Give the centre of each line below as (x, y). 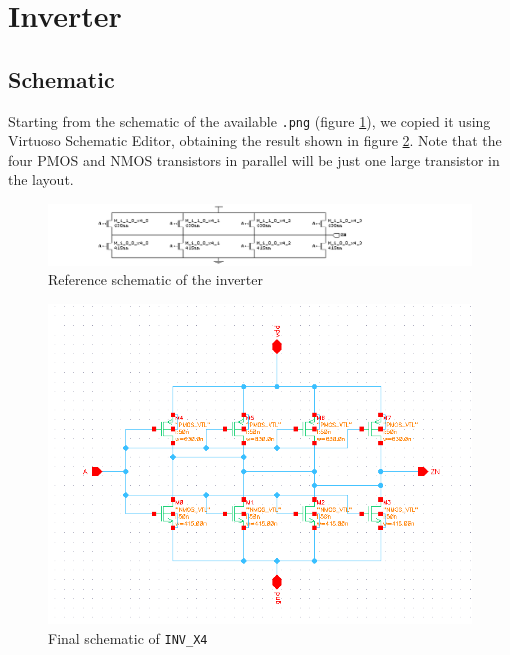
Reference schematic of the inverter (156, 279)
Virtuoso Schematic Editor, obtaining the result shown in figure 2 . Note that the (255, 140)
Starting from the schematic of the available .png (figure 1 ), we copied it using (249, 120)
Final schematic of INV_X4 (128, 638)
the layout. (41, 179)
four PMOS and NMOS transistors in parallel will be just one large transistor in (254, 159)
